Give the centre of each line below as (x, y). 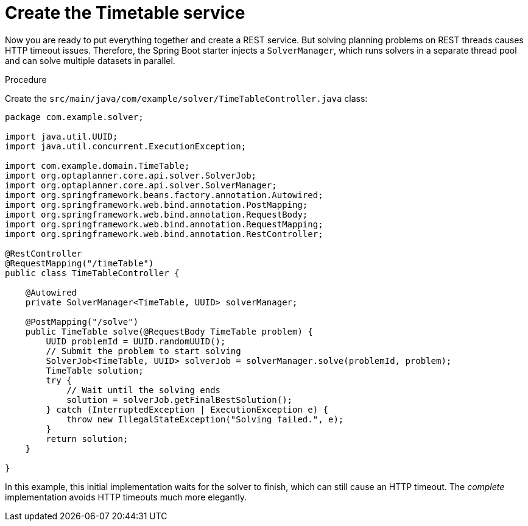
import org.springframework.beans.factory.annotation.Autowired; (164, 195)
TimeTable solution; (95, 370)
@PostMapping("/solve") (82, 322)
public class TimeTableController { (92, 273)
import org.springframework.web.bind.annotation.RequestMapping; (164, 224)
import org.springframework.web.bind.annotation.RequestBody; (157, 214)
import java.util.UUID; (62, 136)
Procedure (26, 79)
